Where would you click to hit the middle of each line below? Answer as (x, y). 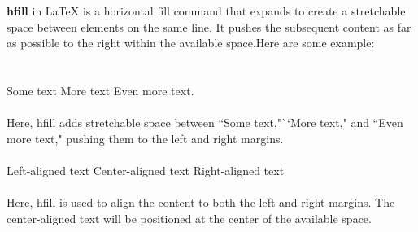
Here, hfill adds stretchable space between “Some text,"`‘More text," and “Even (205, 123)
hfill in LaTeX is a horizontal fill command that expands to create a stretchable (206, 11)
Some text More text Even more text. (100, 90)
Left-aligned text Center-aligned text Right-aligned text (146, 170)
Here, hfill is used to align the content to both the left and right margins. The (201, 202)
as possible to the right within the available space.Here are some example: (191, 43)
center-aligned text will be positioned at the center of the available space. (189, 218)
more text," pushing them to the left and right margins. (145, 138)
